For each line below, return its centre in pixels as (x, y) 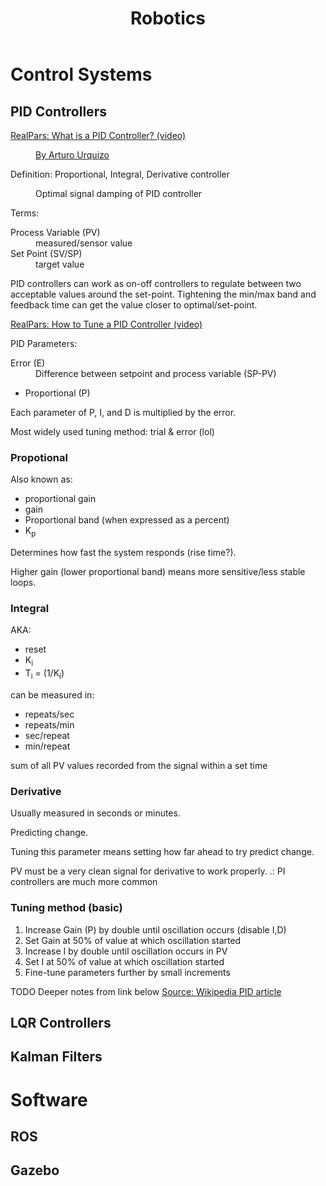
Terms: (25, 213)
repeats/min (49, 724)
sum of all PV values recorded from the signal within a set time (139, 765)
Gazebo (35, 1170)
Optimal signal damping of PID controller (119, 193)
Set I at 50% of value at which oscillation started (124, 961)
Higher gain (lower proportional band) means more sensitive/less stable (158, 572)
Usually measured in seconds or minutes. (95, 813)
